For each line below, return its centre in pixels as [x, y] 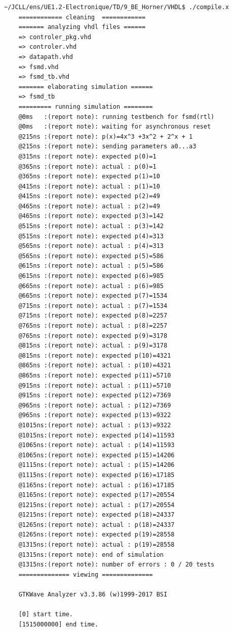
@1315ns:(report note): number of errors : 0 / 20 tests [116, 565]
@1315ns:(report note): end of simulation [91, 555]
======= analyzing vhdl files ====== [82, 27]
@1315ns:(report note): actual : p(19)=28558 [96, 545]
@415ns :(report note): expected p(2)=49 [89, 196]
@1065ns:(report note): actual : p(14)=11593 [96, 445]
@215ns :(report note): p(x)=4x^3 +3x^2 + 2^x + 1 [106, 136]
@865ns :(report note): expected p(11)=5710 [95, 375]
